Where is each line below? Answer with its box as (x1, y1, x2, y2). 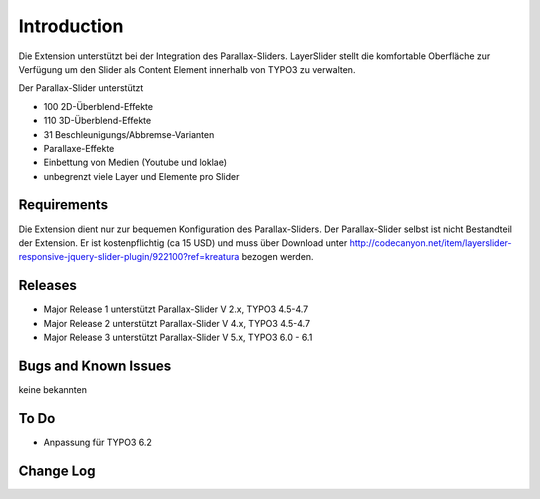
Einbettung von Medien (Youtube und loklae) (43, 156, 228, 169)
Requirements (18, 196, 109, 214)
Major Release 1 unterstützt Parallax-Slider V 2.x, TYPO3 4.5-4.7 (43, 303, 309, 315)
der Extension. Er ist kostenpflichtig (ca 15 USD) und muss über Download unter (18, 236, 348, 249)
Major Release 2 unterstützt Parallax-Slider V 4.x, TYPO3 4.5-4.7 (43, 317, 310, 329)
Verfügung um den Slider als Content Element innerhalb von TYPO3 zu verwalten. (18, 63, 356, 75)
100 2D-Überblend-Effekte (43, 100, 154, 112)
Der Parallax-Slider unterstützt (18, 82, 144, 94)
